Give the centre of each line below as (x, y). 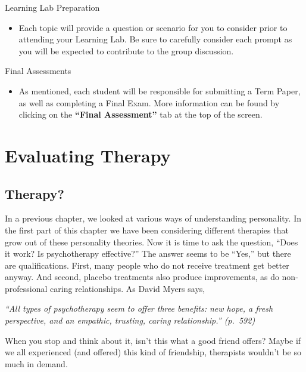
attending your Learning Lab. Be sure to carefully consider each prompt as (155, 39)
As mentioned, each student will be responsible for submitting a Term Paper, (160, 90)
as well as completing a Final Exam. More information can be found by (149, 102)
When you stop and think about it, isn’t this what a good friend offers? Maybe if (153, 340)
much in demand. (36, 363)
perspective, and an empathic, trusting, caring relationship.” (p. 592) (130, 320)
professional (26, 288)
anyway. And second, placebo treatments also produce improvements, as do (142, 277)
